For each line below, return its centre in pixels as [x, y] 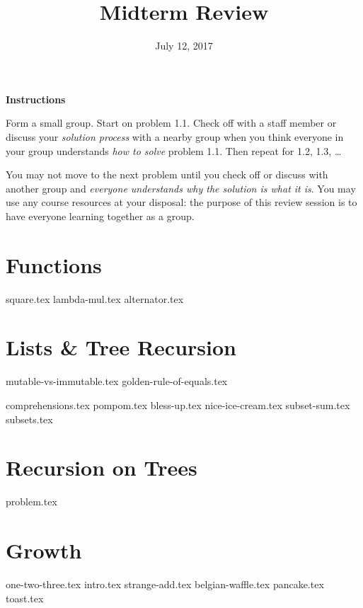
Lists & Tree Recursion [121, 347]
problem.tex [31, 501]
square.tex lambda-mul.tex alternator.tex [95, 298]
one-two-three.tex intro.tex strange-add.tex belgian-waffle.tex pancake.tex [165, 584]
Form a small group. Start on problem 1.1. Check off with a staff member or [171, 123]
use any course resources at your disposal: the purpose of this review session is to [181, 202]
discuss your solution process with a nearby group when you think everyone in [175, 136]
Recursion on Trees [102, 468]
